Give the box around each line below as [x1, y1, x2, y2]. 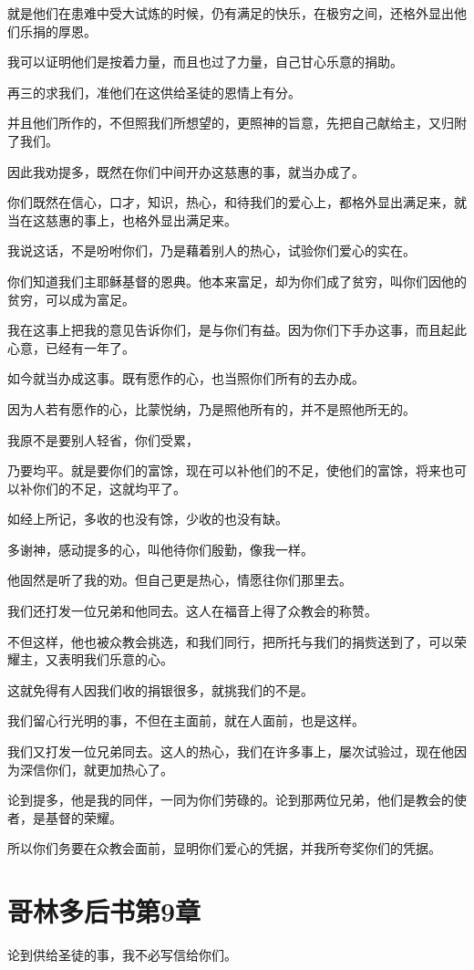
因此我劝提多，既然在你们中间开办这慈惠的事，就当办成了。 [7, 162, 365, 181]
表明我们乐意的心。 [57, 650, 173, 669]
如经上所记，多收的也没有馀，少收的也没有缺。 [7, 509, 288, 528]
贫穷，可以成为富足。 [7, 289, 135, 308]
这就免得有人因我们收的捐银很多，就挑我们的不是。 [7, 680, 314, 699]
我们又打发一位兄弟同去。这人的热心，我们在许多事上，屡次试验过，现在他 [7, 742, 454, 761]
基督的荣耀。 [45, 808, 122, 827]
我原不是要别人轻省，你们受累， [7, 430, 199, 449]
